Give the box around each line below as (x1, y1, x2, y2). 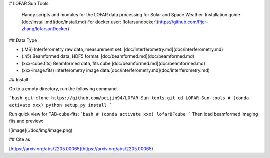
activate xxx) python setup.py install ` (9, 102, 112, 108)
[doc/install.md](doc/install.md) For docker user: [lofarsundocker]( (21, 19, 159, 25)
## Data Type (9, 37, 37, 43)
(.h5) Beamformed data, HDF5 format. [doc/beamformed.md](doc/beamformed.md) (21, 53, 195, 59)
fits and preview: (9, 118, 44, 124)
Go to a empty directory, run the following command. (9, 85, 118, 92)
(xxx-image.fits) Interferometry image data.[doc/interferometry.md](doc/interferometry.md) (21, 67, 210, 73)
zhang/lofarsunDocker (21, 26, 68, 32)
